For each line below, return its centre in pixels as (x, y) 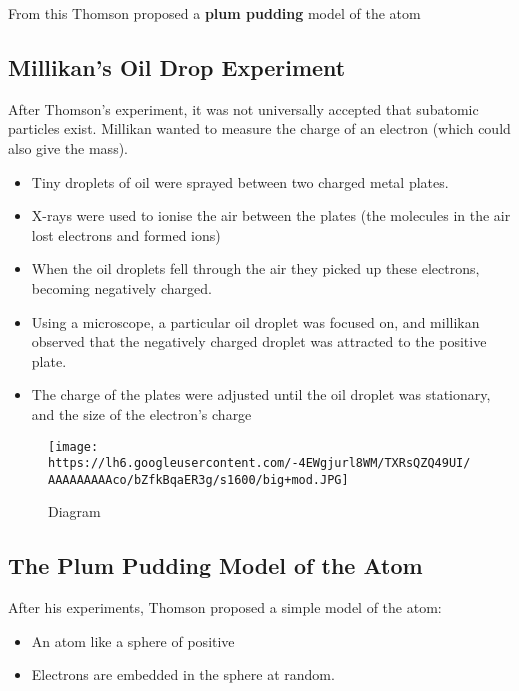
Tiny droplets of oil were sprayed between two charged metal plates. (240, 181)
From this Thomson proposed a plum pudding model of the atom (214, 13)
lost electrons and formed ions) (126, 234)
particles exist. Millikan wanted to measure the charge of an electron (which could (259, 128)
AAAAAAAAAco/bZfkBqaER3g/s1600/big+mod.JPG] (198, 479)
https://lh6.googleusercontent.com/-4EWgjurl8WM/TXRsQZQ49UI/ (259, 463)
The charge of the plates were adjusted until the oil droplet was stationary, (261, 394)
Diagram (74, 511)
